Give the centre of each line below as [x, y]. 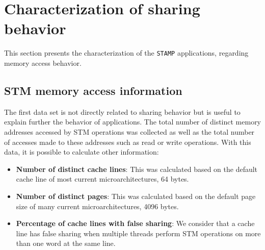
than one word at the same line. [66, 243]
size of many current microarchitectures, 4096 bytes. [97, 206]
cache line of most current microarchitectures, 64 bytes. [102, 179]
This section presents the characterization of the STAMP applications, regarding [126, 53]
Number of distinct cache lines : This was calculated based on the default [137, 169]
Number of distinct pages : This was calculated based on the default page [136, 196]
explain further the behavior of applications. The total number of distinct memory [133, 122]
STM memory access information [93, 90]
